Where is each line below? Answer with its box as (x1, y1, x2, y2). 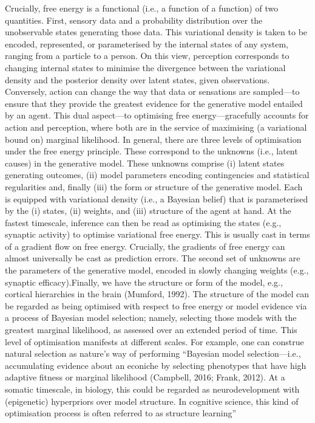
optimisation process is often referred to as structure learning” (5, 407, 237, 419)
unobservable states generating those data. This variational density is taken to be (5, 26, 308, 38)
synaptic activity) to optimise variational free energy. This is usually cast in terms (5, 228, 310, 241)
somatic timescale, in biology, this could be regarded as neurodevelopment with (5, 383, 300, 395)
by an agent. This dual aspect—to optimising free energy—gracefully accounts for (5, 109, 309, 122)
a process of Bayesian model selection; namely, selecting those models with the (5, 311, 297, 324)
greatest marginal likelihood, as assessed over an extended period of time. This (5, 323, 297, 336)
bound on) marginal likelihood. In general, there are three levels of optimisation (5, 132, 302, 145)
